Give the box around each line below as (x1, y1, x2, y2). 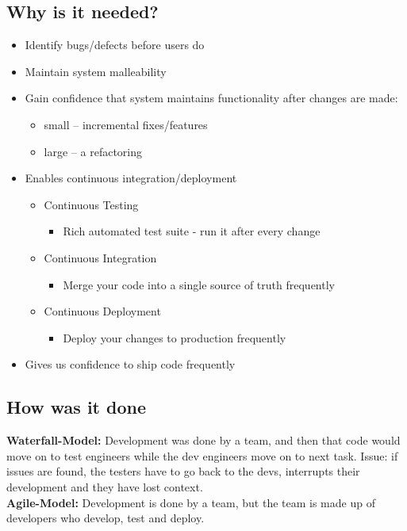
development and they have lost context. (6, 478, 203, 495)
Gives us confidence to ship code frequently (25, 356, 236, 372)
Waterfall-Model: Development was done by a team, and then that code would (6, 432, 401, 449)
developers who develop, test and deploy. (6, 510, 205, 526)
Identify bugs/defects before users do (25, 36, 205, 53)
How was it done (6, 395, 147, 419)
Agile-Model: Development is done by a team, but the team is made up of (6, 494, 375, 510)
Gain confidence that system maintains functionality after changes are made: (25, 90, 398, 106)
